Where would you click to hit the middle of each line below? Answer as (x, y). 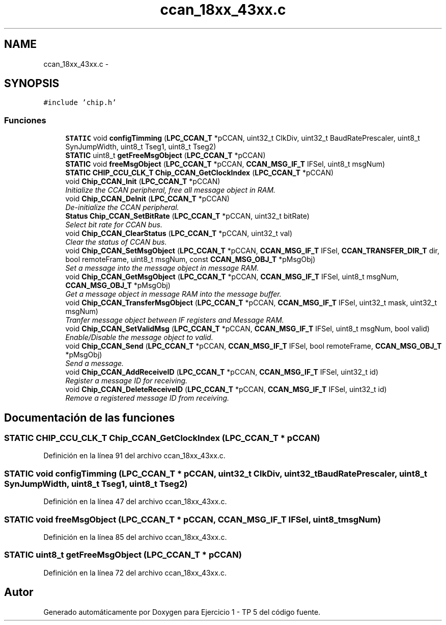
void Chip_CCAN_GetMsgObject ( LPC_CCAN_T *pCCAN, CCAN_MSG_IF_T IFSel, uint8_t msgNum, (232, 277)
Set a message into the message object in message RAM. (162, 268)
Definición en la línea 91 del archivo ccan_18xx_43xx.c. (134, 456)
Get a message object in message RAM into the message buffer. (173, 294)
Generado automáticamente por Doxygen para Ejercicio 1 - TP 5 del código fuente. (182, 612)
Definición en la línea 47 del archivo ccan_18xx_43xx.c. (135, 502)
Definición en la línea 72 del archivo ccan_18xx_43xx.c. (135, 572)
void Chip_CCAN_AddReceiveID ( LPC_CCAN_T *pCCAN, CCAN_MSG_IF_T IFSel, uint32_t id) (222, 372)
